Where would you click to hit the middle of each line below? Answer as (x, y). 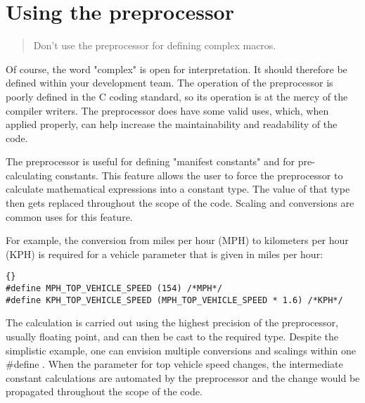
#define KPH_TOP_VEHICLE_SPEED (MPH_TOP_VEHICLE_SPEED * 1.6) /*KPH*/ (174, 300)
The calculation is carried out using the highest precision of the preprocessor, (172, 322)
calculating (29, 175)
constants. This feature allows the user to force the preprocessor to (199, 175)
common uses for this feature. (69, 216)
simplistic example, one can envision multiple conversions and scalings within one (181, 350)
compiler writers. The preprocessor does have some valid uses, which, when (167, 110)
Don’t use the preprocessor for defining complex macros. (155, 45)
